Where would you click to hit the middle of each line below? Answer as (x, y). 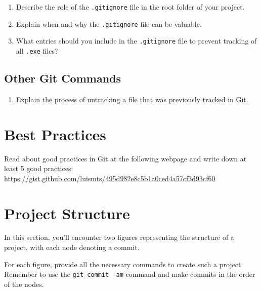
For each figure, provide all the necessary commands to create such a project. (124, 264)
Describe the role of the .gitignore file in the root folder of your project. (130, 7)
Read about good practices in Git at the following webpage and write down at (125, 158)
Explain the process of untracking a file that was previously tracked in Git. (132, 99)
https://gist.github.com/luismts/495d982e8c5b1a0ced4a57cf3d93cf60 (110, 178)
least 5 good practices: (39, 168)
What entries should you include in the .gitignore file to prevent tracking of (136, 41)
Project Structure (67, 213)
